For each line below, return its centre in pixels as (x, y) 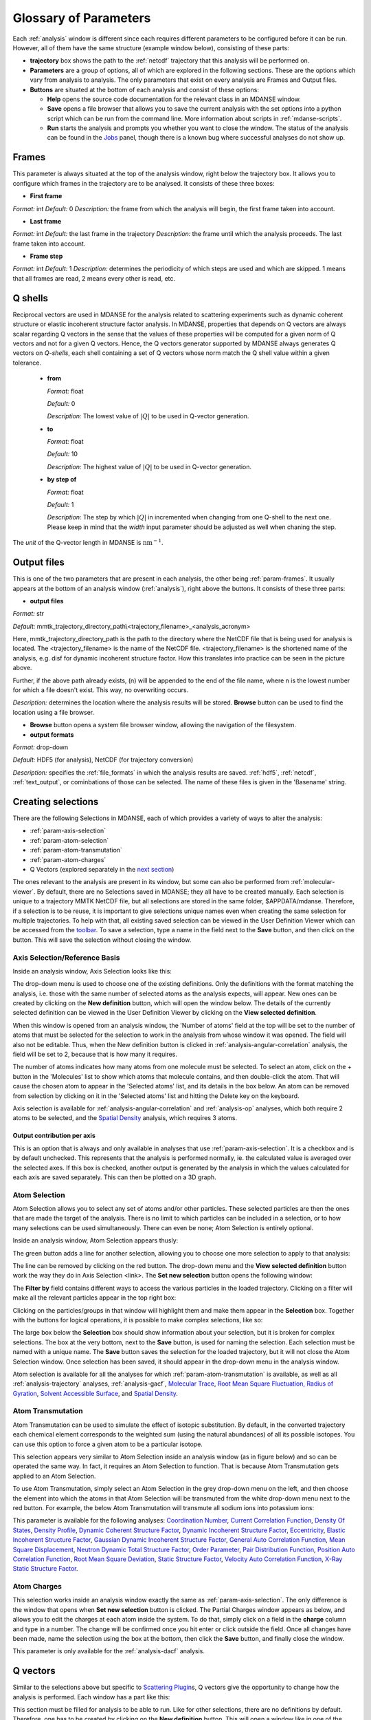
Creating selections (56, 802)
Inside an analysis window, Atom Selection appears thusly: (95, 1240)
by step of (62, 480)
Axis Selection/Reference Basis (66, 958)
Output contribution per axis (54, 1136)
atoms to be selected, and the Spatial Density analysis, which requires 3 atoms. (125, 1118)
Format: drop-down (41, 747)
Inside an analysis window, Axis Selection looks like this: (92, 971)
